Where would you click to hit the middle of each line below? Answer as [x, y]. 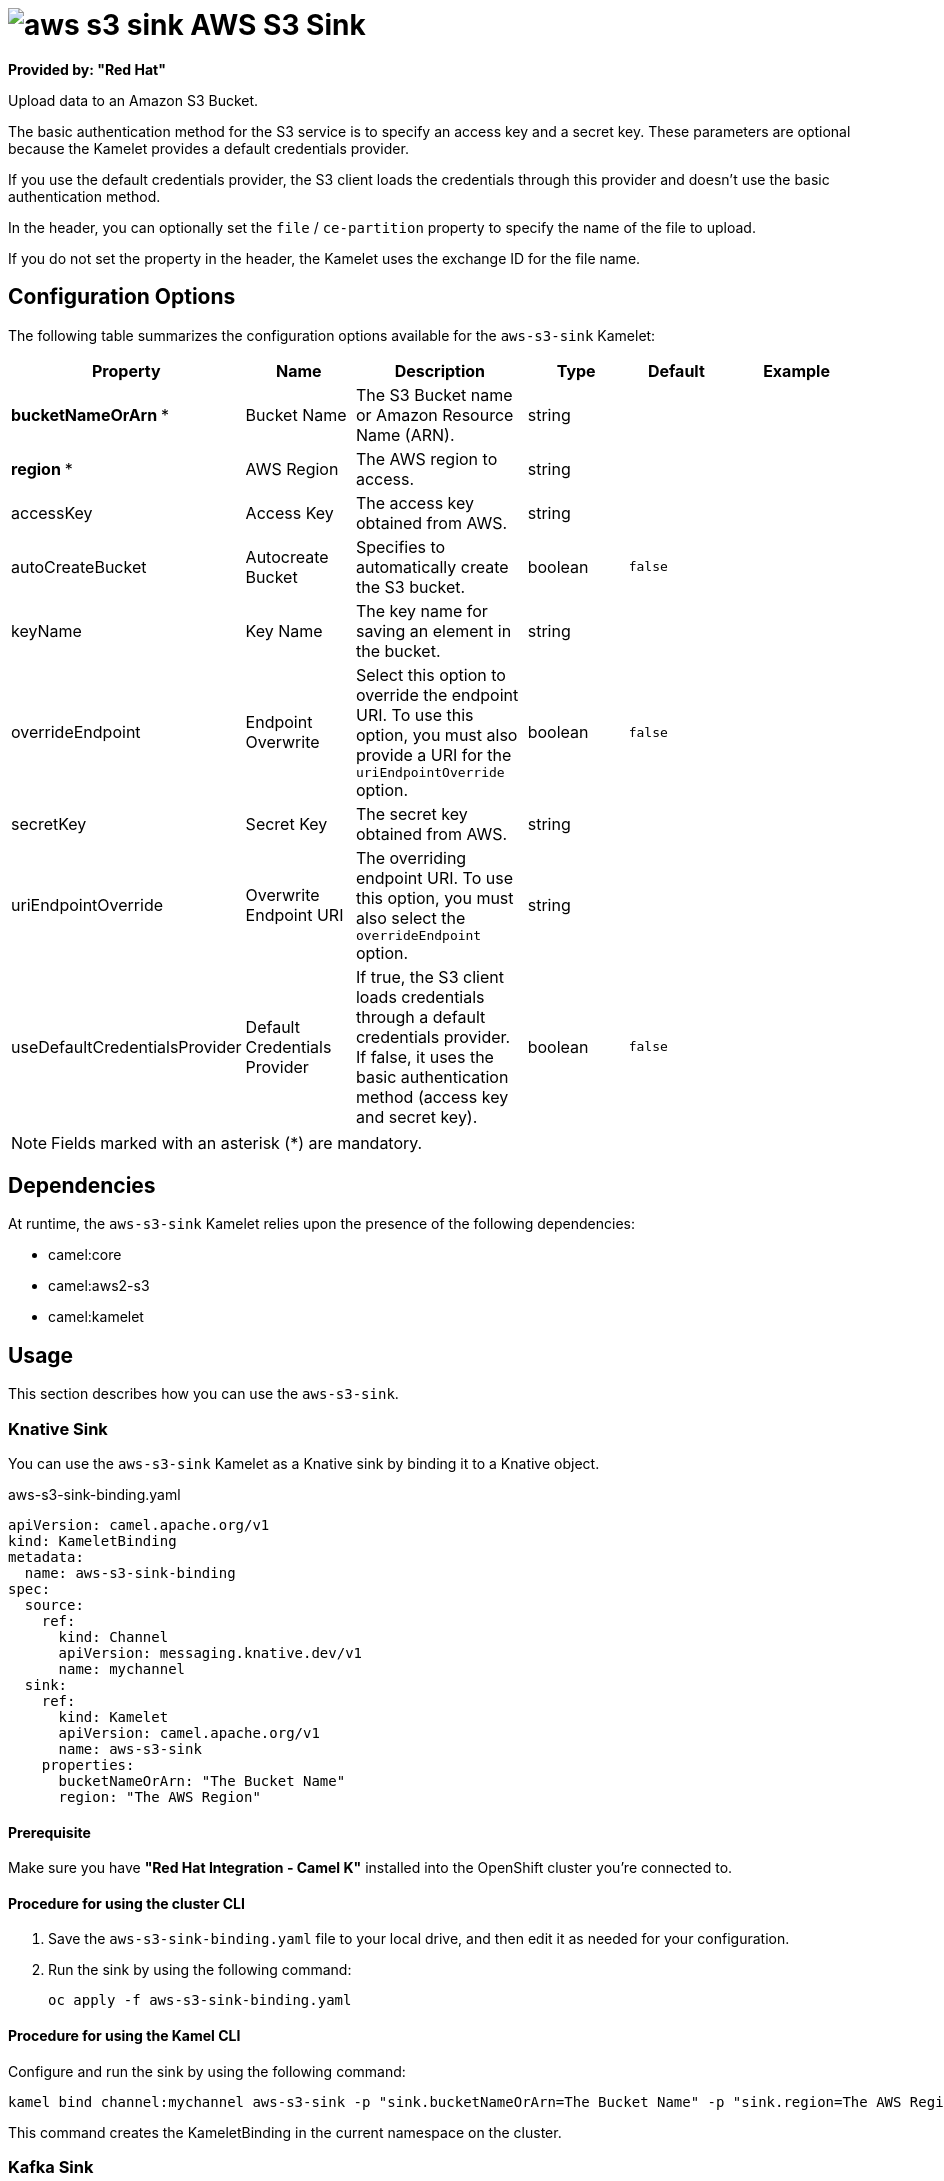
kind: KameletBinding [92, 1541]
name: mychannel [122, 1669]
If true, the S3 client [429, 976]
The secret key [411, 813]
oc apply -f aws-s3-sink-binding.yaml [200, 2000]
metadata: [46, 1557]
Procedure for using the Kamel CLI [124, 2036]
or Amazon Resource [434, 414]
